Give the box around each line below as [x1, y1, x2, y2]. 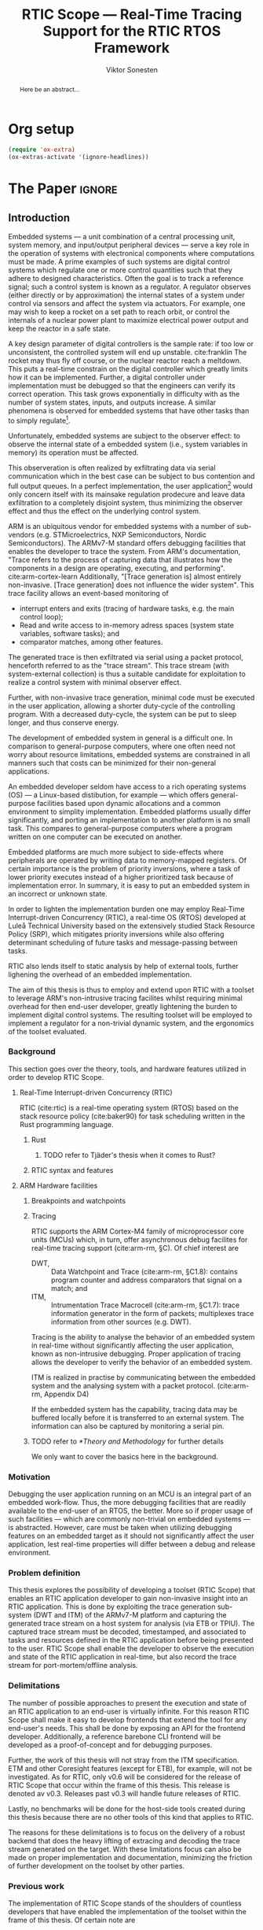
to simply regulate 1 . [8, 415, 71, 425]
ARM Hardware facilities [19, 1181, 98, 1190]
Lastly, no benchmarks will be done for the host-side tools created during [8, 1804, 246, 1814]
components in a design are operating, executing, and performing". [8, 563, 225, 572]
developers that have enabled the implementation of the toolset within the [8, 1907, 247, 1917]
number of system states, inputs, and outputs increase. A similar [8, 397, 217, 407]
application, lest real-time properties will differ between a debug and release [8, 1540, 256, 1549]
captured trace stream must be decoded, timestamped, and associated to [8, 1627, 247, 1636]
